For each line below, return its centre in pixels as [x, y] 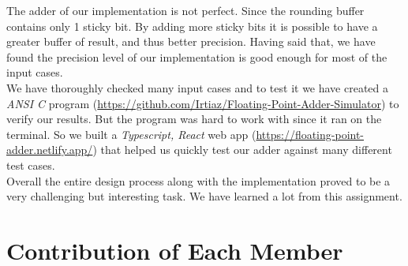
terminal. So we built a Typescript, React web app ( [131, 134]
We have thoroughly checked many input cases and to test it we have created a [198, 87]
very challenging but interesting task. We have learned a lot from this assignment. [204, 196]
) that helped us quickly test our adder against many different [242, 150]
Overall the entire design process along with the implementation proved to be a [198, 180]
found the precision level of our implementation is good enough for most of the [197, 56]
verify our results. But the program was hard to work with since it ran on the [194, 119]
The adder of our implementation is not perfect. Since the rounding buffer [185, 10]
